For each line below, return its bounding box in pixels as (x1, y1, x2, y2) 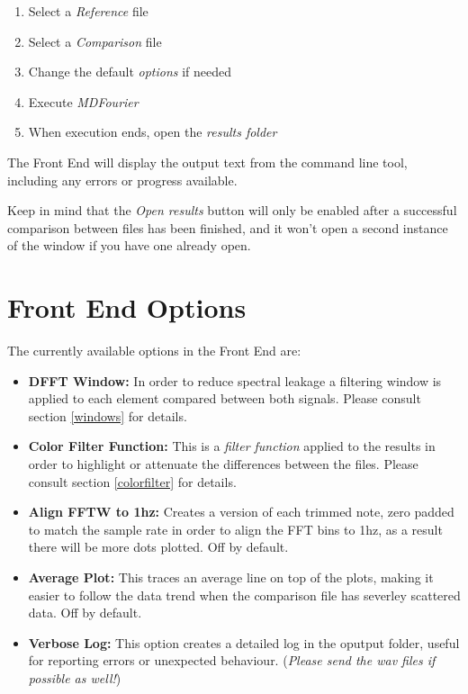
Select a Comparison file (28, 32, 162, 50)
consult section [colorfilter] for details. (28, 472, 237, 491)
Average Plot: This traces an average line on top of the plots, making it (28, 568, 434, 586)
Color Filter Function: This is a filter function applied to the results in (28, 437, 436, 455)
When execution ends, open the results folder (28, 122, 277, 141)
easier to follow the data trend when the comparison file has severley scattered (28, 585, 461, 604)
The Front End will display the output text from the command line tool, (7, 152, 408, 171)
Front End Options (7, 289, 247, 326)
